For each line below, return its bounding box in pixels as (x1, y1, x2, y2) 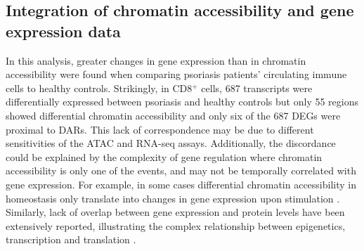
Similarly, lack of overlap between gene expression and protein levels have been (6, 205, 345, 219)
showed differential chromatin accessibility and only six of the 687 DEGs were (6, 108, 341, 122)
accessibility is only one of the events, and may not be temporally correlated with (6, 163, 356, 178)
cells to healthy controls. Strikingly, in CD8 (6, 80, 193, 95)
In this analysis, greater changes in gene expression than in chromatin (6, 53, 306, 67)
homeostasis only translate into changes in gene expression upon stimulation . (6, 191, 340, 205)
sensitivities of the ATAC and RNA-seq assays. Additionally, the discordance (6, 136, 336, 150)
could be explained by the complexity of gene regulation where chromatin (6, 149, 323, 164)
